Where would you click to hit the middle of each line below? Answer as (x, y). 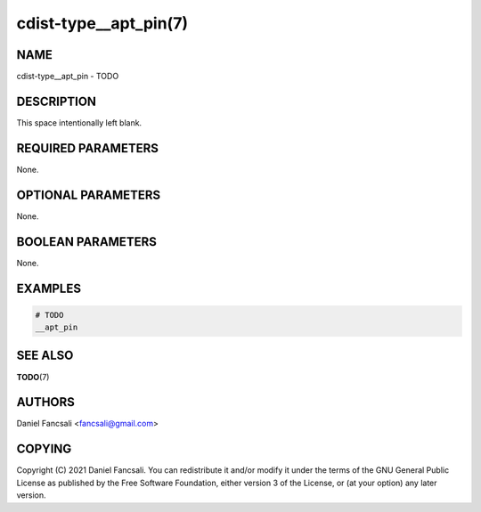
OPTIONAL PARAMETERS (89, 195)
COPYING (44, 449)
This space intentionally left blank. (79, 122)
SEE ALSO (45, 356)
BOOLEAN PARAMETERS (87, 242)
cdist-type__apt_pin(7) (102, 23)
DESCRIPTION (57, 101)
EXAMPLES (49, 288)
